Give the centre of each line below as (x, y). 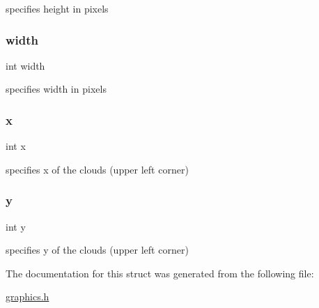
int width (25, 65)
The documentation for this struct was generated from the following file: (160, 273)
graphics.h (28, 297)
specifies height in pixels (57, 8)
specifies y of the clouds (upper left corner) (97, 250)
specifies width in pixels (56, 89)
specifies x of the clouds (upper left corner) (97, 169)
